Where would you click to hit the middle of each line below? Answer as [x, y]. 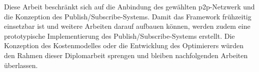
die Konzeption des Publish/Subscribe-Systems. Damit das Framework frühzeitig [128, 16]
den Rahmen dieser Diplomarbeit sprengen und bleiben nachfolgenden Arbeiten [126, 55]
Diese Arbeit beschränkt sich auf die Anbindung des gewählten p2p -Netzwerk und [129, 6]
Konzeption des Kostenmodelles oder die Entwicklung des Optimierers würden [124, 45]
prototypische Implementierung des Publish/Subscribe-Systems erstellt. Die [119, 36]
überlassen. [21, 65]
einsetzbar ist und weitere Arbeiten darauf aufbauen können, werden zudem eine [127, 26]
